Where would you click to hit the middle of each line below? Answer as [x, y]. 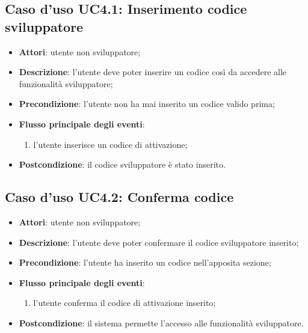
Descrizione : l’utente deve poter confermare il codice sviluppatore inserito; [159, 242]
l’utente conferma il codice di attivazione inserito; [125, 303]
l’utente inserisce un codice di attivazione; [110, 144]
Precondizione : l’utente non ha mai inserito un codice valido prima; [147, 104]
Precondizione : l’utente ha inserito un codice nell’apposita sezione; [145, 262]
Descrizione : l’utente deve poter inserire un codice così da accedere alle [153, 72]
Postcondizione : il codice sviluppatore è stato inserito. [122, 164]
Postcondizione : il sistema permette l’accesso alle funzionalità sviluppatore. [161, 322]
